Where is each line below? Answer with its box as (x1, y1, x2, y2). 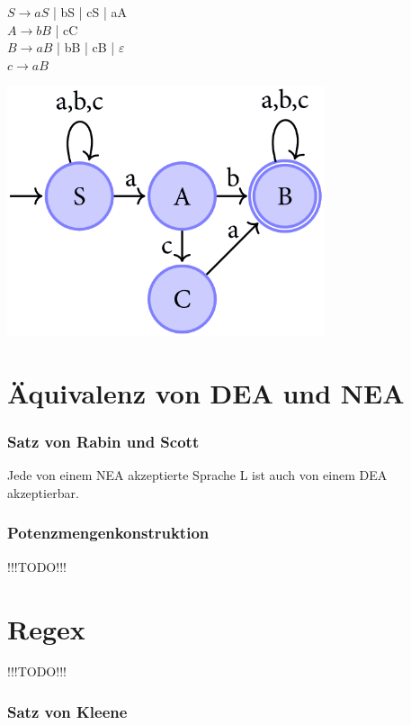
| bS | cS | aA (52, 3, 128, 21)
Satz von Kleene (7, 700, 128, 722)
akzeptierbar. (7, 483, 79, 502)
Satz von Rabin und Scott (7, 430, 200, 453)
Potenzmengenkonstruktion (7, 521, 210, 544)
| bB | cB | (57, 38, 115, 57)
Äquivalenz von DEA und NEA (7, 374, 405, 411)
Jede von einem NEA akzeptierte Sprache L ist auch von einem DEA (7, 466, 388, 485)
